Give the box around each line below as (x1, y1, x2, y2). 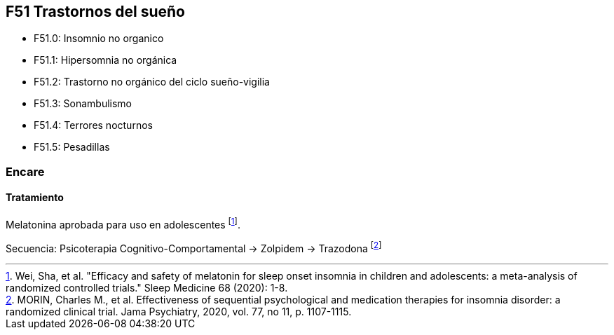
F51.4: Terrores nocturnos (34, 119, 153, 132)
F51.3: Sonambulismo (34, 97, 132, 110)
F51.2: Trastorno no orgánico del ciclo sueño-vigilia (34, 76, 270, 88)
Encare (6, 164, 45, 179)
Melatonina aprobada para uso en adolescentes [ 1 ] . (6, 217, 240, 231)
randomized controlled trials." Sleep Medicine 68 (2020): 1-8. (6, 282, 288, 294)
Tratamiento (6, 191, 64, 204)
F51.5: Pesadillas (34, 141, 110, 153)
